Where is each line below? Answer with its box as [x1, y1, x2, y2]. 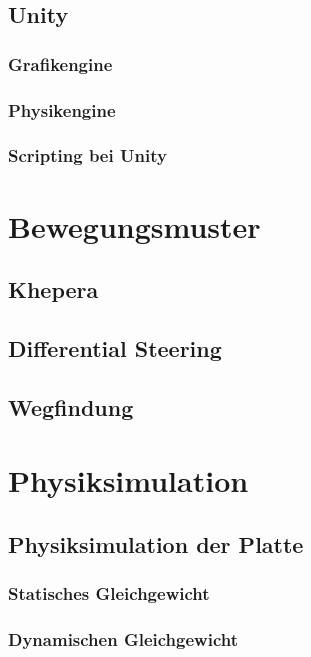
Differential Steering [8, 332, 222, 363]
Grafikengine [8, 51, 113, 76]
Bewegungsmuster [8, 205, 261, 246]
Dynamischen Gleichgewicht [8, 626, 238, 651]
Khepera [8, 274, 99, 305]
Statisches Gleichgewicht [8, 581, 210, 606]
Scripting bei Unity [8, 143, 167, 168]
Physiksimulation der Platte [8, 528, 304, 559]
